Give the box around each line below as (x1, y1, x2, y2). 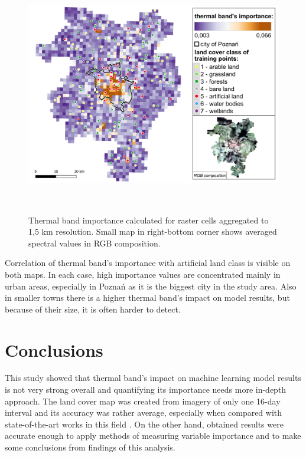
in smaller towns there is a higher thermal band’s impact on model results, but (5, 291, 290, 304)
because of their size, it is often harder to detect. (5, 303, 181, 315)
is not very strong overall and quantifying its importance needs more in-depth (5, 383, 287, 396)
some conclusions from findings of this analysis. (5, 441, 175, 453)
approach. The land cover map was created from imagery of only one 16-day (5, 394, 281, 407)
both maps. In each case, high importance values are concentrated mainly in (5, 268, 281, 280)
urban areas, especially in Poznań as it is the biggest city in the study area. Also (5, 280, 297, 292)
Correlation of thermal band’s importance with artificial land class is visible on (5, 257, 291, 269)
